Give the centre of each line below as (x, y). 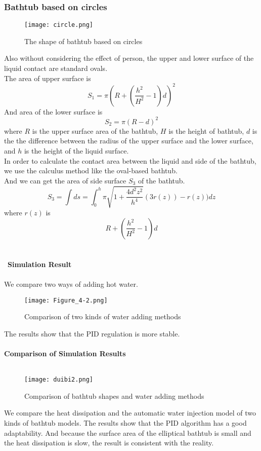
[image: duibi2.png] (59, 380)
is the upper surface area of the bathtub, (95, 130)
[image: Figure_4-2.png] (66, 300)
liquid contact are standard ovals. (56, 68)
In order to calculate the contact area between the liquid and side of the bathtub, (130, 160)
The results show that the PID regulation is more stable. (92, 333)
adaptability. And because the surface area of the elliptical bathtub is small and (128, 433)
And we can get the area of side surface (65, 180)
